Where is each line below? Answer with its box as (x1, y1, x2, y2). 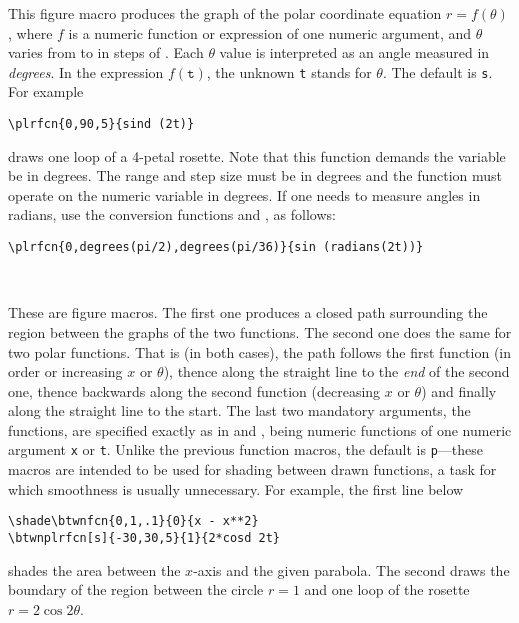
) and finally (421, 380, 497, 401)
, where (8, 22, 53, 43)
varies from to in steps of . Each (8, 42, 204, 63)
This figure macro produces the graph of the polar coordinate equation (8, 3, 442, 23)
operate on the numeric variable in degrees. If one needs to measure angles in (8, 184, 481, 205)
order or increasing (8, 361, 123, 382)
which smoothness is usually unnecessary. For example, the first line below (8, 478, 464, 499)
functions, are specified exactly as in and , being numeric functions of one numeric (8, 419, 512, 440)
